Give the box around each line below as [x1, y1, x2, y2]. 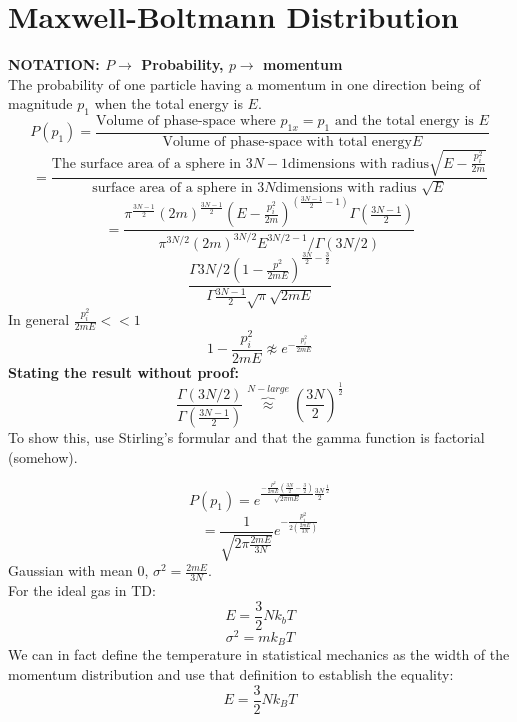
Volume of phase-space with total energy [162, 134, 412, 149]
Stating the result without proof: [8, 361, 239, 382]
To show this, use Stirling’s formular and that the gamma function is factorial [8, 427, 485, 448]
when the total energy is [94, 93, 243, 114]
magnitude [8, 93, 73, 114]
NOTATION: [8, 54, 100, 75]
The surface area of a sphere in [51, 156, 241, 171]
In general [8, 309, 70, 330]
